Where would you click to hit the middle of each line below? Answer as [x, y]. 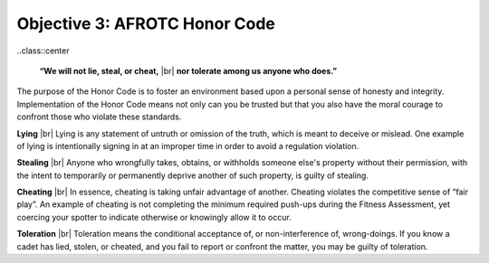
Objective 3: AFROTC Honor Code [146, 23]
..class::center [43, 51]
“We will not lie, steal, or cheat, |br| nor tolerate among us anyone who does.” [188, 70]
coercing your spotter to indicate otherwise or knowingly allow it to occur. [154, 217]
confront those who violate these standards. [99, 117]
